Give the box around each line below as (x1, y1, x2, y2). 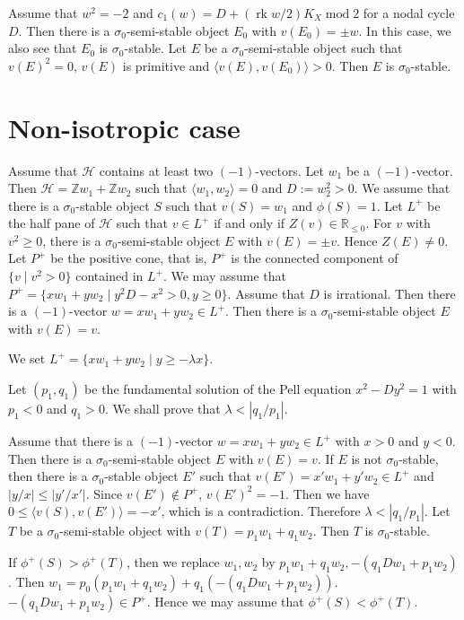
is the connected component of (231, 249, 398, 267)
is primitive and (122, 56, 210, 74)
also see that (8, 39, 77, 57)
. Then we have (285, 484, 370, 502)
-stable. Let (124, 39, 187, 57)
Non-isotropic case (8, 109, 241, 145)
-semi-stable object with (59, 521, 191, 540)
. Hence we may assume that (146, 592, 304, 611)
